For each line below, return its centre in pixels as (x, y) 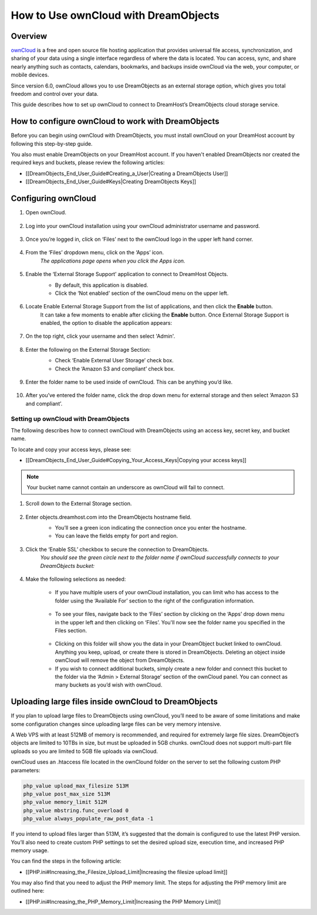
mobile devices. (30, 75)
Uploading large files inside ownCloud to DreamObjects (114, 702)
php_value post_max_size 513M (67, 794)
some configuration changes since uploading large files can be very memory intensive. (116, 724)
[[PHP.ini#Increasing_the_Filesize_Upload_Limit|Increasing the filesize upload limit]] (127, 872)
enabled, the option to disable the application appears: (106, 323)
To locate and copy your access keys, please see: (71, 449)
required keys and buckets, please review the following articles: (88, 163)
